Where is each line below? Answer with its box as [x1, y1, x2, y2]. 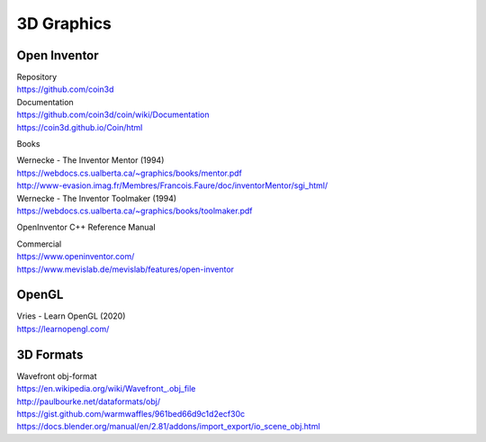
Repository [16, 72, 58, 83]
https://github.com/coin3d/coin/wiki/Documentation [16, 109, 210, 121]
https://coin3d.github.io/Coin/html [16, 122, 143, 132]
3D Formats [16, 347, 84, 362]
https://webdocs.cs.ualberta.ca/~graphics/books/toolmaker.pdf [16, 205, 253, 216]
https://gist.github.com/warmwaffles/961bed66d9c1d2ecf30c [16, 408, 246, 419]
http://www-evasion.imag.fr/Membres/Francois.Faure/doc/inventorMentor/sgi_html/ [16, 180, 328, 191]
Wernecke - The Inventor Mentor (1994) [16, 155, 165, 166]
